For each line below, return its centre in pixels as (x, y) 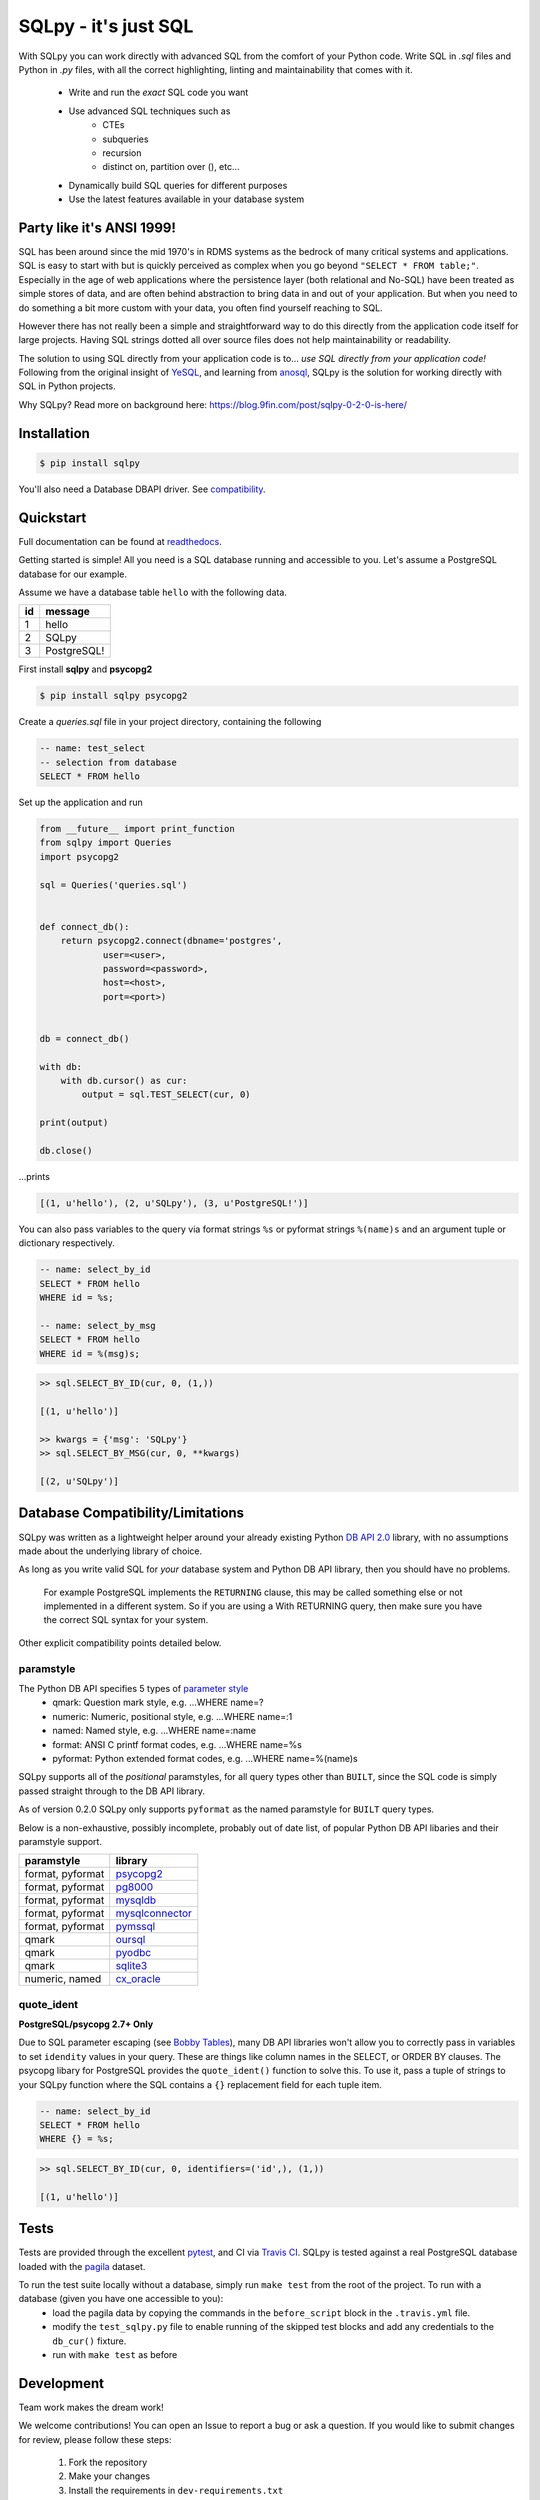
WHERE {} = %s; (76, 2139)
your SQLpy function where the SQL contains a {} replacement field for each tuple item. (200, 2084)
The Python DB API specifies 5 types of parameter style (133, 1688)
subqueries (125, 139)
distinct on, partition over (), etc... (171, 167)
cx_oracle (138, 1979)
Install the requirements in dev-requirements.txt (176, 2490)
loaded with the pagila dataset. (82, 2266)
